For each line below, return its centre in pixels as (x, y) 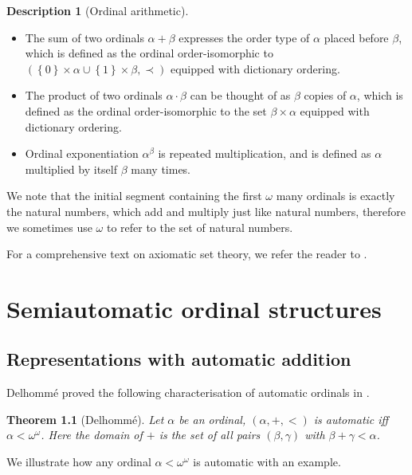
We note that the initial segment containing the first (134, 196)
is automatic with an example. (267, 462)
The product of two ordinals (94, 95)
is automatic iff (351, 419)
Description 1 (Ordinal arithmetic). (98, 10)
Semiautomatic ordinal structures (194, 308)
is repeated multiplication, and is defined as (265, 153)
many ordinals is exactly (335, 196)
